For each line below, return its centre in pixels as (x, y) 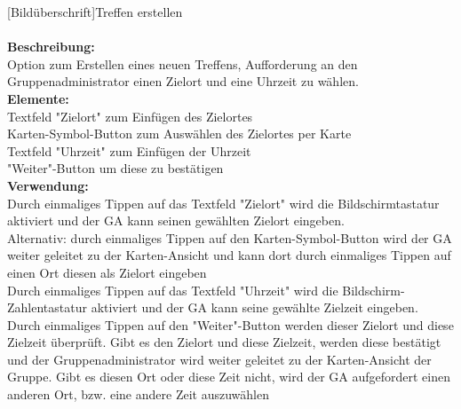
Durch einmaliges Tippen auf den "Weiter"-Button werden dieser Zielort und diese (230, 324)
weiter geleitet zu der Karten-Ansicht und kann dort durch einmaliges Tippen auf (229, 255)
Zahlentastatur (47, 307)
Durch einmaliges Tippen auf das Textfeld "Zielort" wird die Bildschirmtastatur (223, 203)
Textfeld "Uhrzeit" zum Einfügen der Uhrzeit (129, 150)
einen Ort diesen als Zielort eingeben (107, 272)
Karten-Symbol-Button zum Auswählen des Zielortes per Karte (179, 134)
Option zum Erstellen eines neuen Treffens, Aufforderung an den (183, 63)
